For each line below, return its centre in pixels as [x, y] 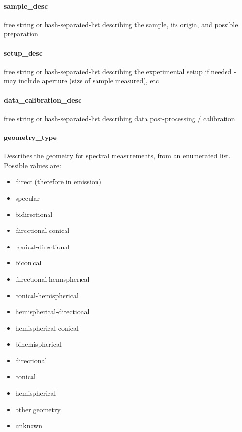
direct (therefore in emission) [58, 181]
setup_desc [23, 53]
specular [28, 197]
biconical [28, 263]
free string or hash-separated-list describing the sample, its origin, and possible [121, 24]
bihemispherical [38, 344]
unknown [29, 425]
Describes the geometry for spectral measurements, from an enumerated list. [117, 156]
